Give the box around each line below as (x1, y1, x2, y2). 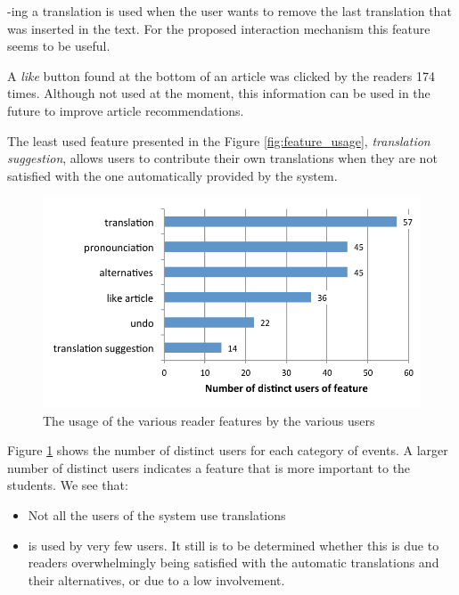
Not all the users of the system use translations (28, 505, 286, 524)
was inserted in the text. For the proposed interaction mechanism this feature (7, 19, 430, 37)
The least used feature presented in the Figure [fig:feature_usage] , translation (7, 131, 430, 150)
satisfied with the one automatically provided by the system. (7, 166, 338, 184)
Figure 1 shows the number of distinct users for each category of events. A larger (7, 441, 448, 460)
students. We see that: (7, 476, 128, 494)
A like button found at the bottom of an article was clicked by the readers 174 (7, 66, 435, 85)
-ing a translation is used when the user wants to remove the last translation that (7, 2, 452, 20)
